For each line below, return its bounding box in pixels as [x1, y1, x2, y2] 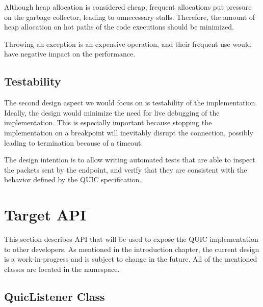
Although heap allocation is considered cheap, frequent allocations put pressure [4, 2, 252, 12]
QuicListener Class [4, 288, 105, 304]
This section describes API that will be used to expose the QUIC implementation [4, 234, 258, 244]
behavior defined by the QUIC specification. [4, 174, 142, 185]
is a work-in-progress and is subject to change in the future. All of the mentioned [4, 254, 257, 264]
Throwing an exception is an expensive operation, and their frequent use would [4, 38, 251, 49]
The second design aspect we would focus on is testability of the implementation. [4, 97, 257, 108]
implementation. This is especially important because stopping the [4, 117, 212, 128]
